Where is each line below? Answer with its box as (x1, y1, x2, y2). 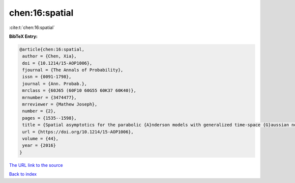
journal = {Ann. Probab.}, (22, 81, 87, 86)
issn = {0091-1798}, (22, 74, 72, 79)
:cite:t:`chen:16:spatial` (9, 25, 55, 30)
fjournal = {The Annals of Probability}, (22, 67, 123, 73)
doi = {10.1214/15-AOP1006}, (22, 60, 92, 66)
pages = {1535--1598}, (22, 115, 77, 121)
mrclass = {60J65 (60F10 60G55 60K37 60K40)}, (22, 88, 136, 93)
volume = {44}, (22, 136, 59, 141)
